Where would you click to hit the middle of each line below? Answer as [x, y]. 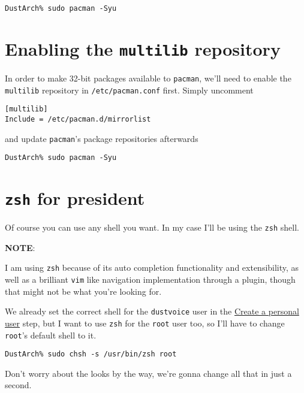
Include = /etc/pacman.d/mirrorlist [78, 119]
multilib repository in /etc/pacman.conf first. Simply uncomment [129, 90]
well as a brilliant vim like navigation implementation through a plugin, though [150, 279]
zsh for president [75, 198]
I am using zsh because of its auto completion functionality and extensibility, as [152, 267]
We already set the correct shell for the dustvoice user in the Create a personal [152, 311]
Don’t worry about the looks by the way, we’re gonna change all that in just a [148, 373]
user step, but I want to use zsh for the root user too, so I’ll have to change [145, 323]
